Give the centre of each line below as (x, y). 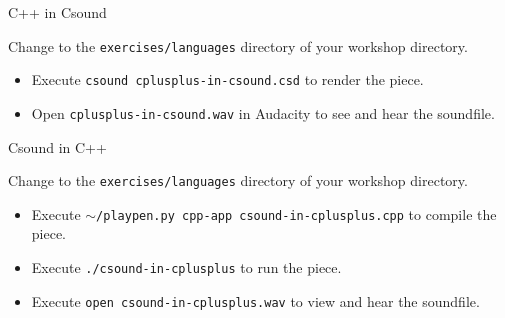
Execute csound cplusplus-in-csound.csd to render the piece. (227, 79)
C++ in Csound (57, 12)
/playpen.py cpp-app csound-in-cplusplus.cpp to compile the (296, 213)
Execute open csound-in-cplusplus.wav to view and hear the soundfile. (255, 300)
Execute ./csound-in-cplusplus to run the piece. (186, 267)
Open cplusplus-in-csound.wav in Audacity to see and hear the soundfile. (263, 112)
